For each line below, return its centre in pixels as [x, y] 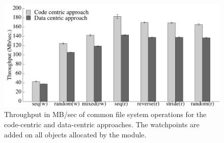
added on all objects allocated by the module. [75, 134]
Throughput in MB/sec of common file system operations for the [105, 114]
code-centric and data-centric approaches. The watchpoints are [102, 124]
